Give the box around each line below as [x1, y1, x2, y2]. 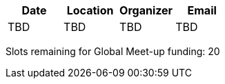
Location [66, 3, 114, 17]
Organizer [119, 3, 173, 17]
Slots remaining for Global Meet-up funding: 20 [6, 45, 220, 57]
